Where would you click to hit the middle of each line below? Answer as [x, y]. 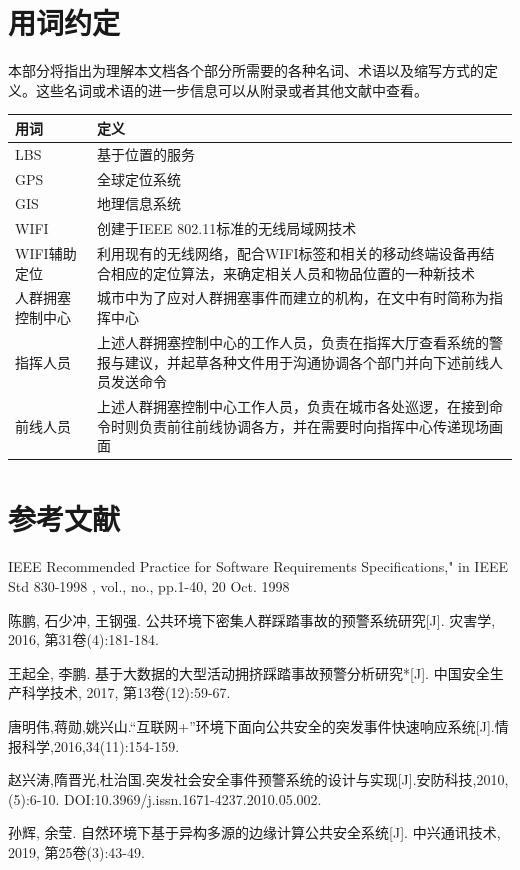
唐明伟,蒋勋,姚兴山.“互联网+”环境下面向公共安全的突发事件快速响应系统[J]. [251, 725]
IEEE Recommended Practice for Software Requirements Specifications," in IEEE [258, 566]
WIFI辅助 [46, 253]
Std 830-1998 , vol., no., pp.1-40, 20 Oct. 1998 [149, 585]
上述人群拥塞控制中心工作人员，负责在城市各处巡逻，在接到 [292, 405]
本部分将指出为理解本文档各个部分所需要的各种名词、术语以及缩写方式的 [246, 70]
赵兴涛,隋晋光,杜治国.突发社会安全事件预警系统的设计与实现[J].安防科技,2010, [258, 779]
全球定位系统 [138, 178]
